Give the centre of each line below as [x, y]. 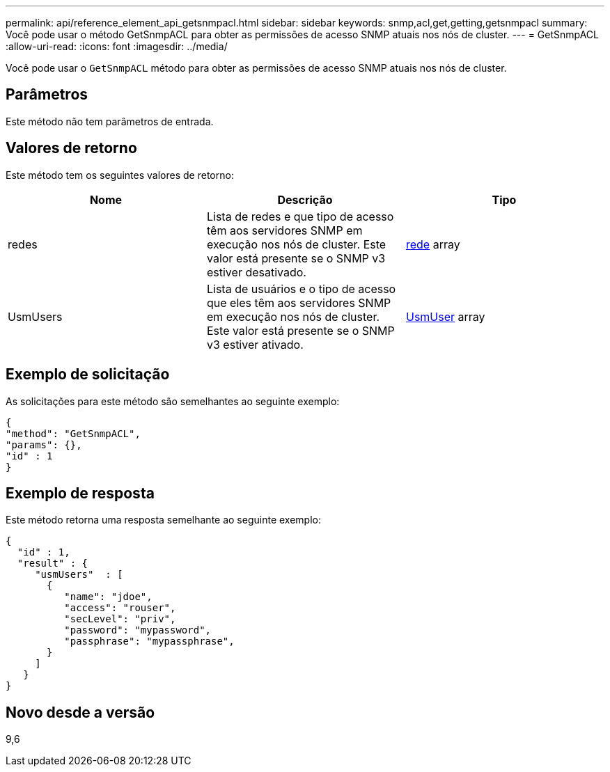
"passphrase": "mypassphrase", [149, 641]
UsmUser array [445, 316]
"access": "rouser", [120, 608]
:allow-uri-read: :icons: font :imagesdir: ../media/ [117, 46]
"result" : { [53, 564]
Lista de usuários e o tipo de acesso [301, 289]
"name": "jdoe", [108, 597]
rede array [433, 244]
